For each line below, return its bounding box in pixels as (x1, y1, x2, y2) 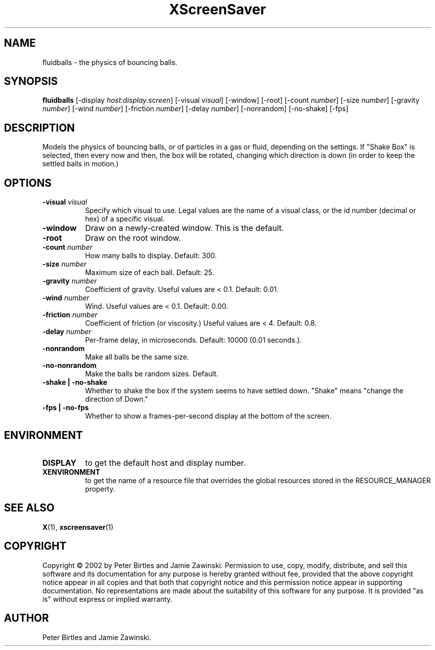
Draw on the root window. (85, 233, 181, 243)
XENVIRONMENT (42, 467, 100, 476)
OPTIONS (4, 176, 52, 189)
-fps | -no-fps (42, 403, 89, 412)
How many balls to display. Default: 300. (85, 251, 217, 260)
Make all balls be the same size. (85, 353, 189, 361)
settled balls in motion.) (42, 159, 119, 168)
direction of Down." (85, 395, 148, 404)
